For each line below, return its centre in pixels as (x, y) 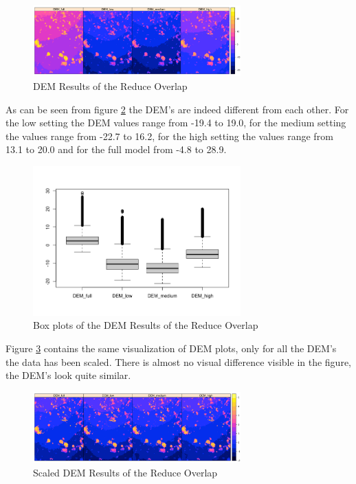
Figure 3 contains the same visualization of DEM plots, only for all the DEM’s (171, 348)
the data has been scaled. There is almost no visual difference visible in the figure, (178, 361)
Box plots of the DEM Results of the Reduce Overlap (146, 325)
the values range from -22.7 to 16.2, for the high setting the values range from (169, 136)
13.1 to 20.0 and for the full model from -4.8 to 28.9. (116, 149)
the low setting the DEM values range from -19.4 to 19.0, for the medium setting (176, 123)
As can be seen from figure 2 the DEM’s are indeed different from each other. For (177, 109)
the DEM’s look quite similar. (68, 375)
